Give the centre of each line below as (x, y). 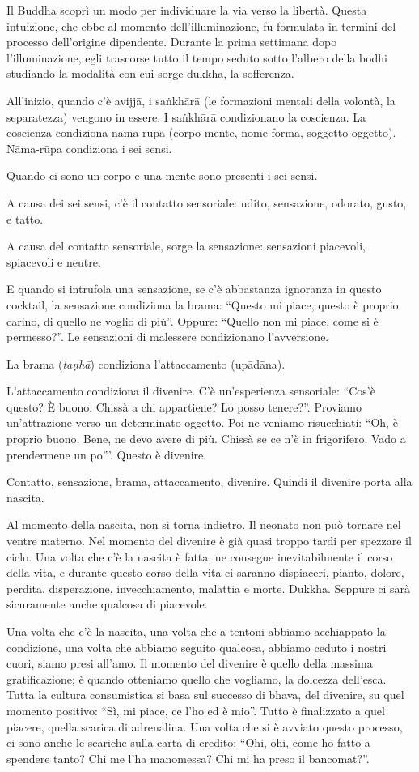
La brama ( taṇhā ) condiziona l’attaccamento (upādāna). (146, 363)
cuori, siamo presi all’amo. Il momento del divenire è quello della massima (190, 663)
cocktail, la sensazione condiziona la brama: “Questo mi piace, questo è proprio (203, 304)
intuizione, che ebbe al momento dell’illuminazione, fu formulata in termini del (201, 26)
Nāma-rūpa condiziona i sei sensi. (89, 148)
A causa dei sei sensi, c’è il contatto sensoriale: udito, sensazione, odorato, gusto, (207, 202)
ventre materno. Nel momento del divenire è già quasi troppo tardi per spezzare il (209, 541)
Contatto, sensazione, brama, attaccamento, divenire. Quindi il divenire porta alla (209, 482)
